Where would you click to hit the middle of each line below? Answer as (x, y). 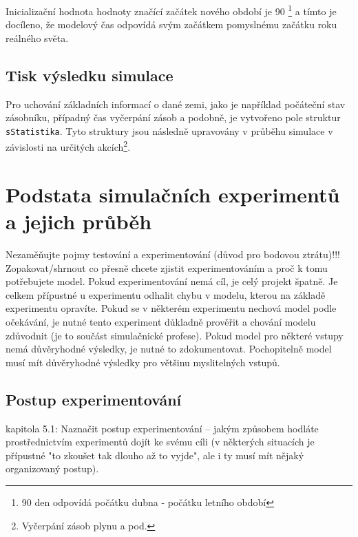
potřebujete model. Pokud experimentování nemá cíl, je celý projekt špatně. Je (172, 281)
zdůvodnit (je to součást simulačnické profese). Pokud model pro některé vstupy (175, 335)
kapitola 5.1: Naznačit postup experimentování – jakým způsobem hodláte (162, 428)
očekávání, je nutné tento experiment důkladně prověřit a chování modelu (161, 322)
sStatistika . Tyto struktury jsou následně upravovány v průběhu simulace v (169, 130)
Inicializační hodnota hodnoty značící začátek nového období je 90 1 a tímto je (171, 10)
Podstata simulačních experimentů (173, 194)
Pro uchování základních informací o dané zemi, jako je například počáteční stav (176, 104)
